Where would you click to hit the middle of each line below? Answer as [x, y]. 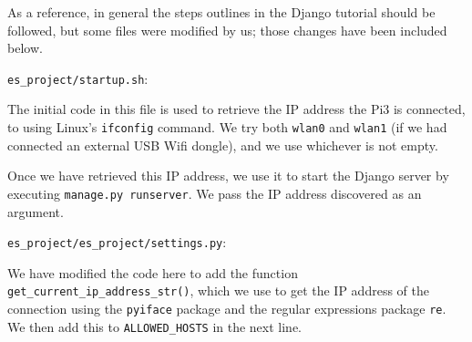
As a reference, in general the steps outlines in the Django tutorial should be [221, 12]
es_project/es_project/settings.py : [117, 242]
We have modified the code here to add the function [153, 272]
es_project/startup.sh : [78, 78]
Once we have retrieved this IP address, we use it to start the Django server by [228, 176]
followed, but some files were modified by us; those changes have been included [227, 30]
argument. [36, 211]
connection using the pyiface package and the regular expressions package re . [227, 309]
